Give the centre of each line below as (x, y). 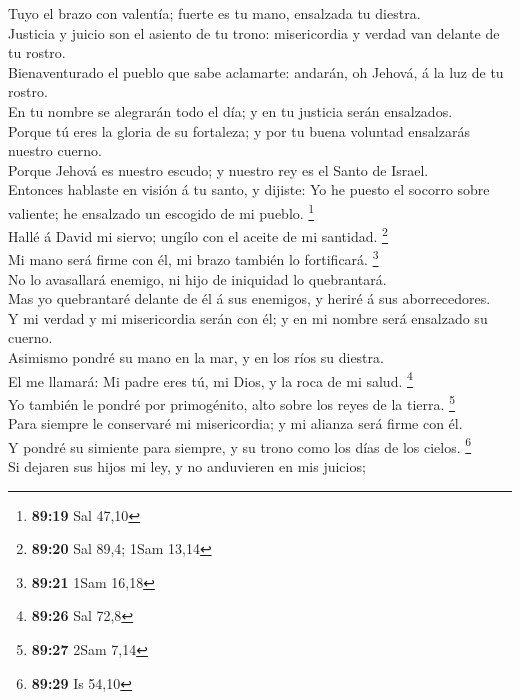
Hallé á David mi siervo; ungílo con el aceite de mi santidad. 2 (198, 234)
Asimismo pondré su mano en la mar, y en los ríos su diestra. (196, 357)
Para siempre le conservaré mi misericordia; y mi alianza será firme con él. (235, 423)
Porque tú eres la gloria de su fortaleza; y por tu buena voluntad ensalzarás (239, 130)
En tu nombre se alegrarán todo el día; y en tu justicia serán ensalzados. (230, 110)
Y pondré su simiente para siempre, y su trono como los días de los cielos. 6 (240, 445)
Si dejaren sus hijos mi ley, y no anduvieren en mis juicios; (187, 466)
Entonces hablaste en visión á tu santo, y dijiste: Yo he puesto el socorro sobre (249, 189)
